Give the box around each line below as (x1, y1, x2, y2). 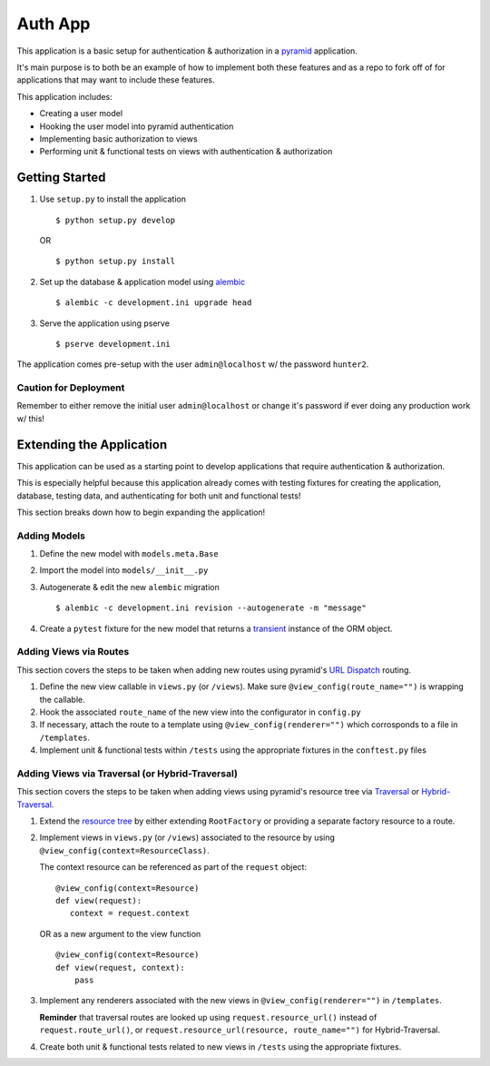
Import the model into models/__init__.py (39, 565, 209, 576)
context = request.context (69, 908, 191, 919)
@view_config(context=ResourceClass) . (39, 844, 211, 855)
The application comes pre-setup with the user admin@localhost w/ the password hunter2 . (16, 359, 369, 370)
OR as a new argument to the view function (39, 928, 201, 939)
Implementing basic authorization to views (39, 133, 199, 144)
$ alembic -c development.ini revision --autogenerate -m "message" (55, 603, 367, 613)
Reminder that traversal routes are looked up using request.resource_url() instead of (39, 1012, 377, 1022)
